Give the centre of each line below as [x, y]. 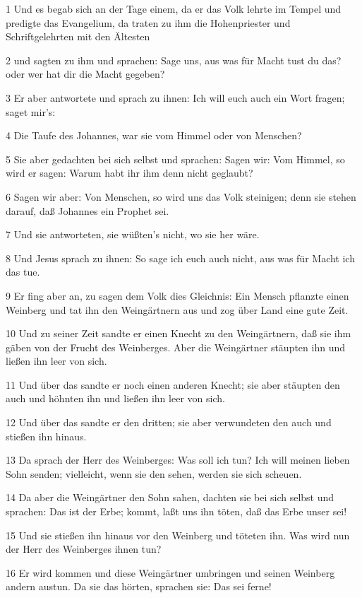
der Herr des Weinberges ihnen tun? [84, 549]
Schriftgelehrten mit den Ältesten [78, 36]
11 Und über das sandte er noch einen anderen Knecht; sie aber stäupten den [173, 384]
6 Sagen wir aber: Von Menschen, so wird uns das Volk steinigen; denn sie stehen [181, 196]
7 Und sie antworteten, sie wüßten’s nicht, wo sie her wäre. [133, 234]
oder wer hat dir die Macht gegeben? [85, 74]
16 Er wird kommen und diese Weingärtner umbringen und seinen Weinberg [170, 572]
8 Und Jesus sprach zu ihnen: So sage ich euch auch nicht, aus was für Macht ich [180, 258]
